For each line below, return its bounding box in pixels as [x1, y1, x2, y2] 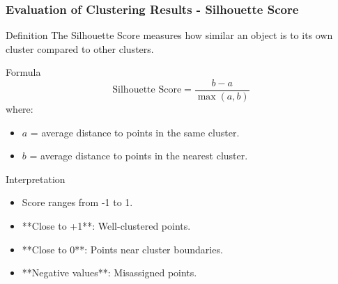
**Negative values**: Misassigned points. [22, 265, 197, 280]
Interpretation [6, 171, 66, 186]
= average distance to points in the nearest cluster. [29, 148, 248, 163]
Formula [6, 65, 41, 79]
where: [6, 102, 33, 116]
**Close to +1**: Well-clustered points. [22, 219, 191, 233]
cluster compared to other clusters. [6, 41, 154, 56]
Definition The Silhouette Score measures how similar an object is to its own [6, 28, 333, 42]
